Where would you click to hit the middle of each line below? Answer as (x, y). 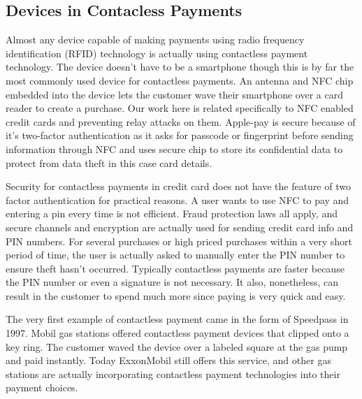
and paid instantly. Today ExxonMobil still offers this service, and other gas (168, 360)
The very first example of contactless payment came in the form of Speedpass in (177, 319)
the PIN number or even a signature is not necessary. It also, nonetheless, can (172, 282)
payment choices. (42, 387)
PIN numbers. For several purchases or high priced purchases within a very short (179, 241)
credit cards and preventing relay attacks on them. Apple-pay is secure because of (181, 121)
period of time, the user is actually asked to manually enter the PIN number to (175, 255)
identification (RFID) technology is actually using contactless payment (157, 53)
